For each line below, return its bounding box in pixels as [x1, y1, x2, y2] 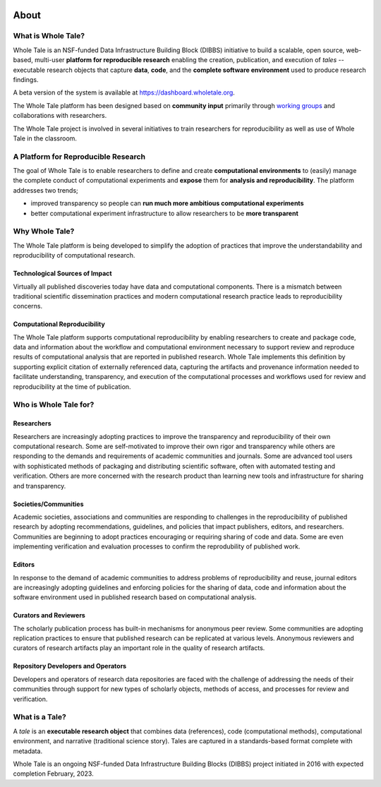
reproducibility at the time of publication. [13, 382, 131, 391]
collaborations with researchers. [13, 112, 107, 120]
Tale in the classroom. [13, 134, 78, 143]
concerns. [13, 302, 43, 311]
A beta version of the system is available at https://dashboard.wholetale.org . [13, 88, 236, 97]
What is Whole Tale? [13, 31, 85, 41]
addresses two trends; [13, 186, 79, 194]
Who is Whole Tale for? [13, 399, 95, 409]
